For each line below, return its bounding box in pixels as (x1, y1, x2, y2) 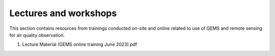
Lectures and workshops (9, 8, 117, 19)
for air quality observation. (9, 32, 65, 38)
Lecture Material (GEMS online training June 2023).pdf (22, 41, 137, 47)
